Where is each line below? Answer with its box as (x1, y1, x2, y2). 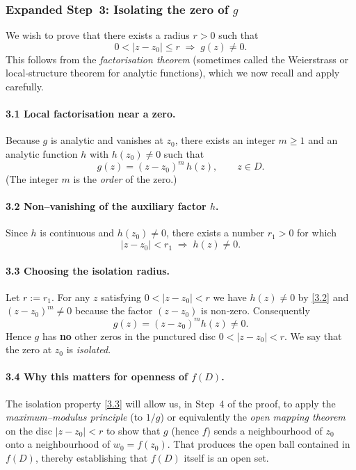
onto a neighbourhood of (6, 437, 111, 451)
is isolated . (66, 342, 111, 357)
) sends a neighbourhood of (207, 423, 323, 437)
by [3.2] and (298, 289, 349, 304)
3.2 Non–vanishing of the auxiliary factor (6, 199, 207, 213)
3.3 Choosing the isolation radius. (6, 263, 170, 277)
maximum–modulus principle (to (6, 410, 143, 424)
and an (308, 133, 338, 147)
